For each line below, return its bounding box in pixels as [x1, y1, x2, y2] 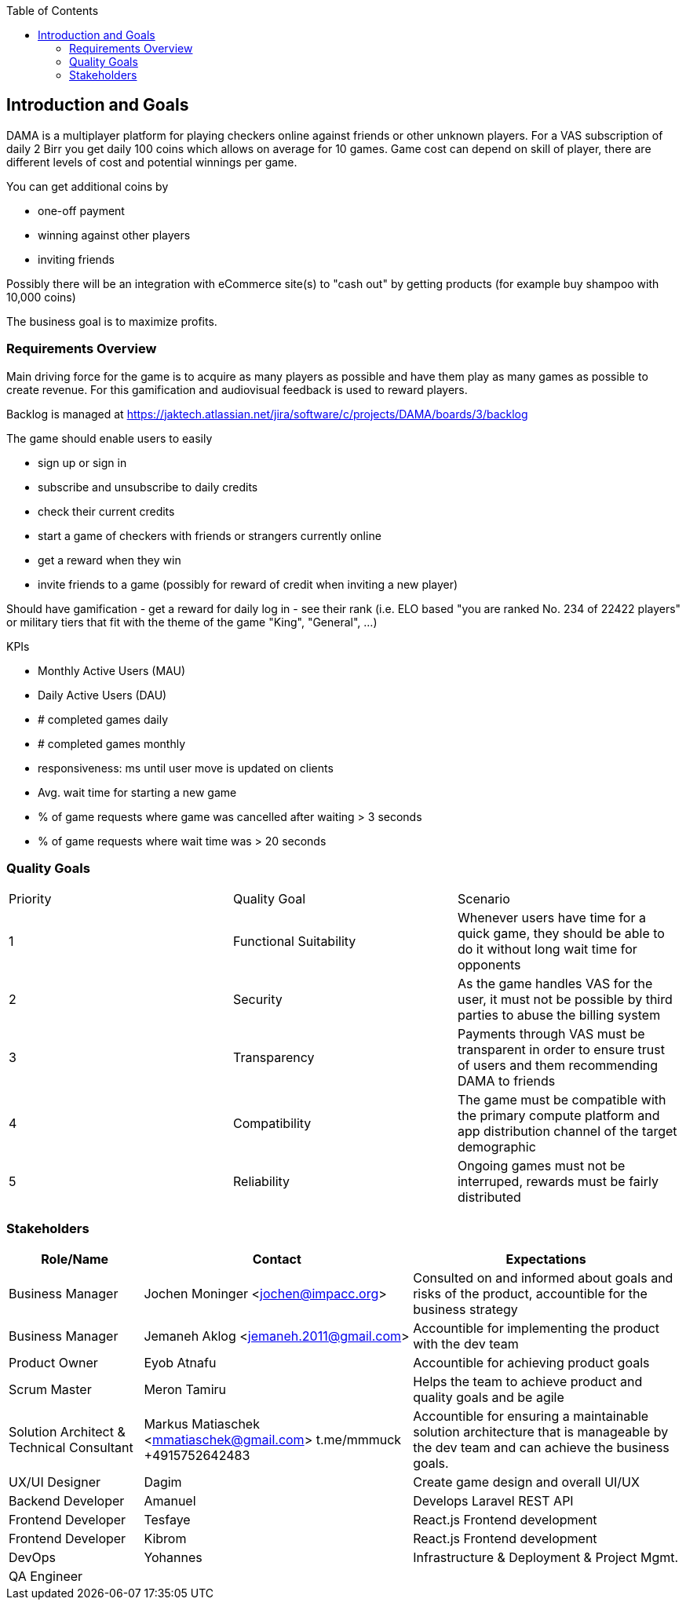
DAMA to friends [457, 1073, 556, 1090]
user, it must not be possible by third [457, 991, 673, 1008]
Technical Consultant [9, 1440, 133, 1456]
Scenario [457, 891, 510, 907]
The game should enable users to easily [6, 431, 213, 445]
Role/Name [41, 1251, 109, 1268]
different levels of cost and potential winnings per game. [6, 155, 297, 169]
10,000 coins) [6, 290, 76, 304]
